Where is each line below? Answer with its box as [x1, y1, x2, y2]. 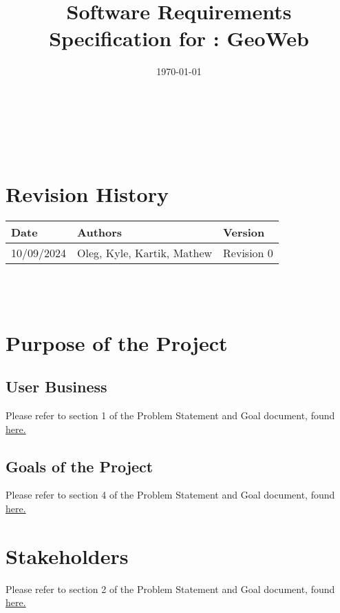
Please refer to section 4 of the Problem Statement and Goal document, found [6, 488, 335, 502]
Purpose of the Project [6, 328, 228, 356]
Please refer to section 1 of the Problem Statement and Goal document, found [6, 408, 335, 422]
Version [223, 224, 265, 241]
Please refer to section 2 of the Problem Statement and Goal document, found [6, 581, 335, 596]
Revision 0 [223, 245, 273, 261]
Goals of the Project [6, 455, 153, 476]
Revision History [6, 180, 169, 208]
